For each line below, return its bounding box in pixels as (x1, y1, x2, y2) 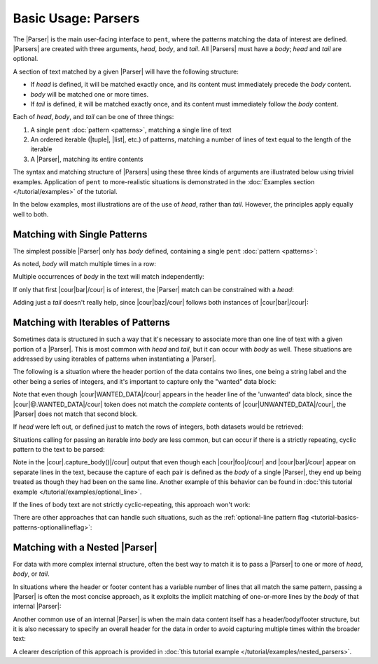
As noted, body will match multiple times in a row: (13, 260, 157, 268)
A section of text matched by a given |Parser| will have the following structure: (13, 67, 239, 76)
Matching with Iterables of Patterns (13, 317, 171, 328)
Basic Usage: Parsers (13, 11, 140, 26)
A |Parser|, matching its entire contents (30, 155, 143, 163)
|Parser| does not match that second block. (13, 410, 138, 418)
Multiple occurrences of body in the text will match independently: (13, 272, 204, 281)
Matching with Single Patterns (13, 228, 148, 240)
